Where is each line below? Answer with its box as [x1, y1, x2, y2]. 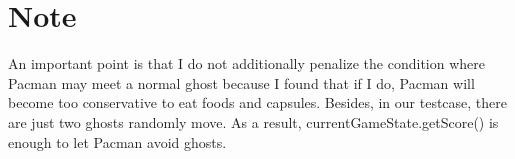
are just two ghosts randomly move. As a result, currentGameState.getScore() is [8, 111, 499, 132]
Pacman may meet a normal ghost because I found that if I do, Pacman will [8, 72, 475, 93]
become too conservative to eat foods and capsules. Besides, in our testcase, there [8, 92, 508, 113]
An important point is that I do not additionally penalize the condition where [8, 53, 485, 74]
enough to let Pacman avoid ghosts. [8, 131, 227, 152]
